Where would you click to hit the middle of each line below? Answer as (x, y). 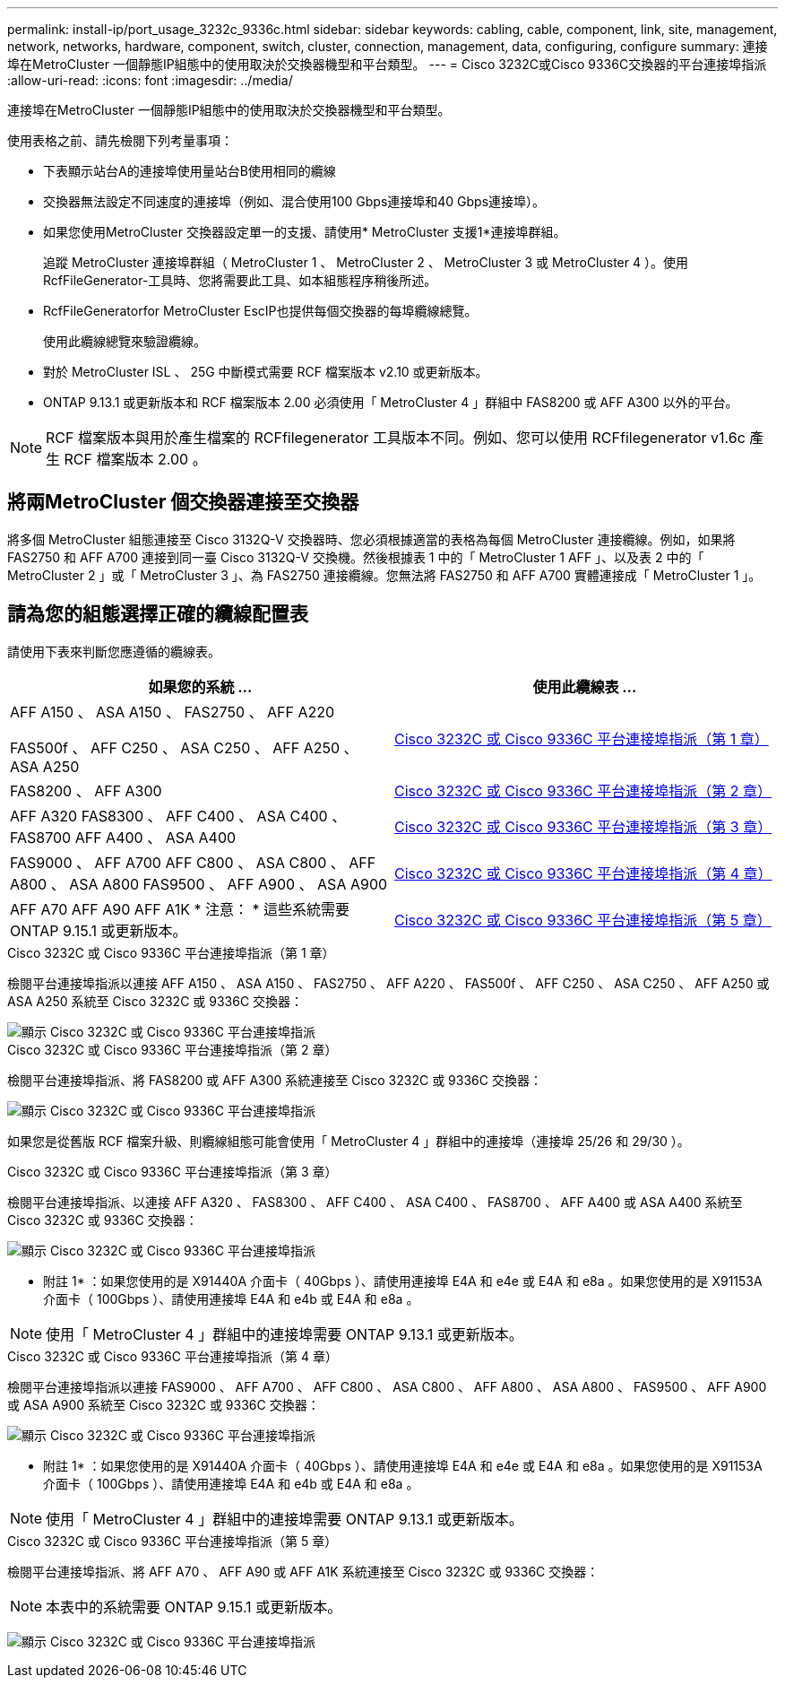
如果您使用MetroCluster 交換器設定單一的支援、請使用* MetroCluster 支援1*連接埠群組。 (305, 232)
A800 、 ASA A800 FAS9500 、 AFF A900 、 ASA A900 (199, 884)
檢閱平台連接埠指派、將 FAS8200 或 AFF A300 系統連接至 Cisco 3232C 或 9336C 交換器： (275, 1080)
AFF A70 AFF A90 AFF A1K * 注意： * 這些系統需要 (180, 909)
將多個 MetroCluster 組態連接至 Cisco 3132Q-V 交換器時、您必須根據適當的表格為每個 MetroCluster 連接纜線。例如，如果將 (371, 539)
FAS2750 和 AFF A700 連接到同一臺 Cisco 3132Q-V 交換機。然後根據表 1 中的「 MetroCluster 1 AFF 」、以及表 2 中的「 (356, 557)
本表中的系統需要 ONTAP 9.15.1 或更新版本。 (194, 1607)
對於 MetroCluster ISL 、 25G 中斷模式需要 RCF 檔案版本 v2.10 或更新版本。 (266, 372)
